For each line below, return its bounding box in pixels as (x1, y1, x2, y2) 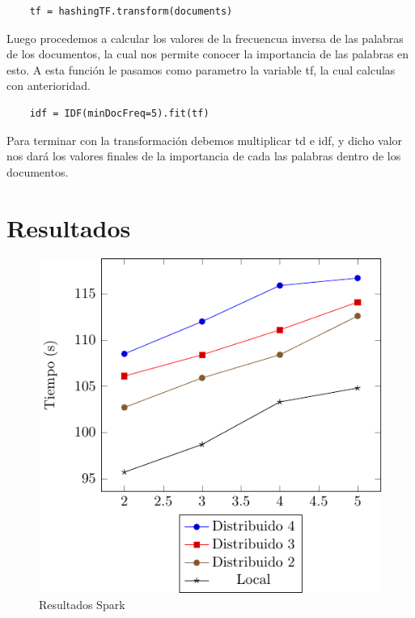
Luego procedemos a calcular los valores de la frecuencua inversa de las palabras (6, 29, 404, 46)
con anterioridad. (6, 77, 91, 94)
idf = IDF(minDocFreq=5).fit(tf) (29, 107, 210, 119)
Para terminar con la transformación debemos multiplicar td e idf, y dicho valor (6, 131, 403, 148)
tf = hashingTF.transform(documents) (29, 6, 233, 17)
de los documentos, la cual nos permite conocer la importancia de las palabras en (6, 45, 409, 62)
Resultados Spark (39, 595, 125, 612)
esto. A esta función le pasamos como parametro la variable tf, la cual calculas (6, 61, 396, 78)
